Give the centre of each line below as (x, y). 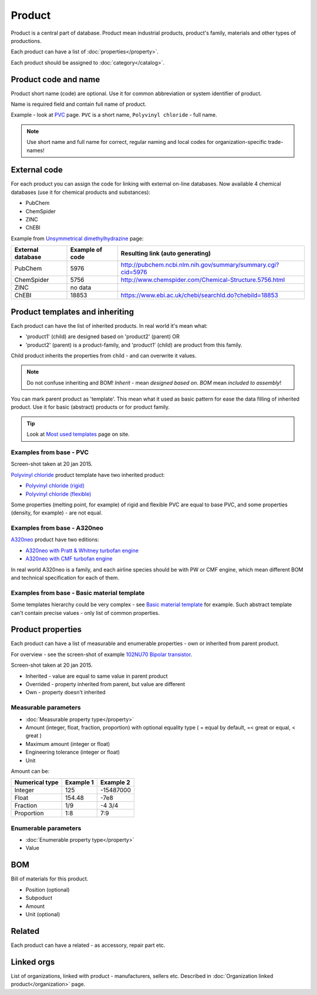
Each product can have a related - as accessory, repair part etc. (88, 945)
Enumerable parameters (46, 828)
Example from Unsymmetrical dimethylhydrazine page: (77, 238)
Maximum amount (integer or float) (68, 744)
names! (36, 150)
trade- (276, 142)
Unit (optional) (43, 914)
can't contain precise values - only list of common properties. (85, 613)
